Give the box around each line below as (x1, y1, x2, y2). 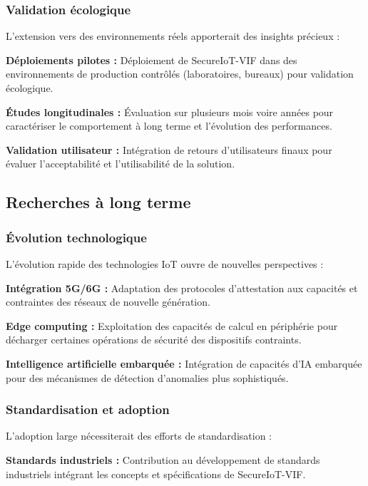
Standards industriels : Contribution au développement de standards (6, 452, 320, 467)
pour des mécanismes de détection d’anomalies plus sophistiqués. (6, 370, 289, 385)
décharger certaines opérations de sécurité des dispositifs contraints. (6, 332, 302, 347)
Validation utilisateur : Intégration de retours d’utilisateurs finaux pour (6, 142, 332, 157)
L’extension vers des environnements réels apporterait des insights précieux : (6, 29, 340, 43)
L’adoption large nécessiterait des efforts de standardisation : (6, 428, 272, 443)
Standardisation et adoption (6, 400, 170, 418)
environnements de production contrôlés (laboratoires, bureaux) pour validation (6, 66, 354, 81)
